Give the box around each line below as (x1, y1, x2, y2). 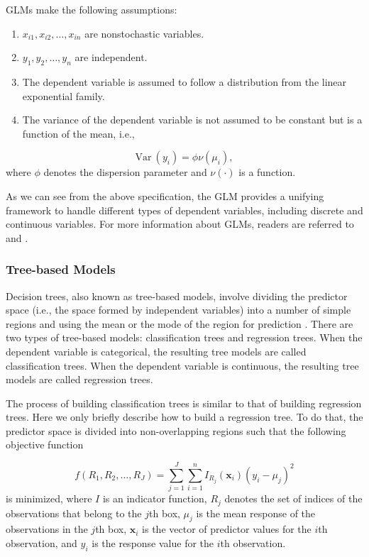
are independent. (75, 50, 148, 65)
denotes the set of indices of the (224, 491, 363, 506)
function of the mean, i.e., (22, 126, 135, 140)
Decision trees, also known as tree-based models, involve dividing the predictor (6, 288, 348, 303)
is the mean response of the (196, 505, 316, 520)
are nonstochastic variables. (84, 26, 204, 40)
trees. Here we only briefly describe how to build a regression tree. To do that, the (6, 409, 363, 424)
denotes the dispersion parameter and (43, 165, 207, 180)
